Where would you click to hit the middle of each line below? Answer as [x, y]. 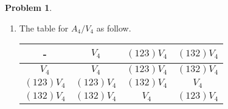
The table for [44, 28]
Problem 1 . [29, 7]
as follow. [114, 28]
